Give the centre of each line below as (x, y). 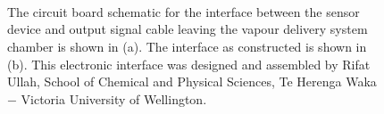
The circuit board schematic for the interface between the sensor (184, 11)
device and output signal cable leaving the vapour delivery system (188, 29)
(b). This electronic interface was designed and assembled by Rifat (189, 64)
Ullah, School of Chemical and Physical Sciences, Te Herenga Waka (192, 81)
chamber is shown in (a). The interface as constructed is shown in (187, 46)
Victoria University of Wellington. (114, 98)
